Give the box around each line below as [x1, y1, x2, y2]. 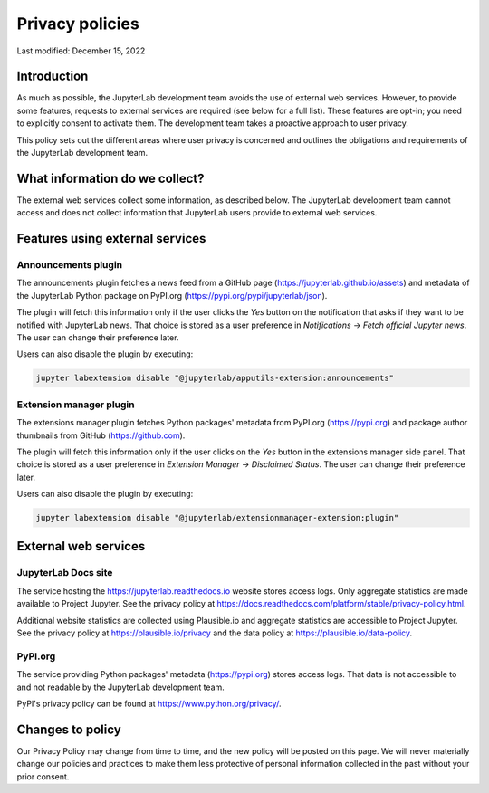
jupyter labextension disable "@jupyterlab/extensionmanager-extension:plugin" [35, 512, 399, 523]
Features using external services [16, 231, 206, 246]
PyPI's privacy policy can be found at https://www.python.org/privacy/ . [16, 698, 282, 709]
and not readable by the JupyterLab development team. [16, 682, 225, 693]
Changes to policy [16, 721, 121, 737]
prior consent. [16, 770, 70, 782]
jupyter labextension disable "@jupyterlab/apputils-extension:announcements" [35, 373, 394, 384]
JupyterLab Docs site [16, 567, 113, 579]
